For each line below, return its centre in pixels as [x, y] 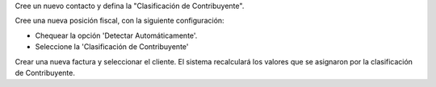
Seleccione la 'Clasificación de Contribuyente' [112, 47]
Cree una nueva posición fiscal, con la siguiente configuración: [120, 21]
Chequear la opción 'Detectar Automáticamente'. [116, 35]
